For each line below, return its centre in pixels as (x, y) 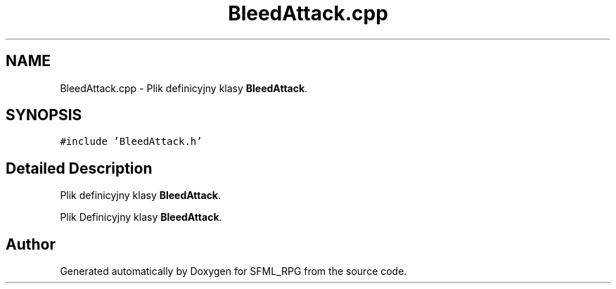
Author (31, 244)
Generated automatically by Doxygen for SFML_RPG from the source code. (233, 271)
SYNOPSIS (44, 115)
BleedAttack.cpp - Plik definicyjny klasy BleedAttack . (184, 88)
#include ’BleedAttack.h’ (131, 142)
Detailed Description (79, 168)
